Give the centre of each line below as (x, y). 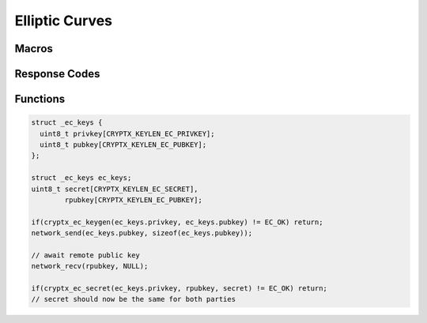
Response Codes (57, 74)
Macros (34, 49)
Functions (40, 99)
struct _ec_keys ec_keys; (81, 178)
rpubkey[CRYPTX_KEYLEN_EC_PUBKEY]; (134, 200)
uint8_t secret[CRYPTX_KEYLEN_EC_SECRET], (115, 189)
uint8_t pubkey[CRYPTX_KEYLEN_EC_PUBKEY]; (123, 145)
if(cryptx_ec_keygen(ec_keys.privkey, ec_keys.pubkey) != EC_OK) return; (177, 222)
